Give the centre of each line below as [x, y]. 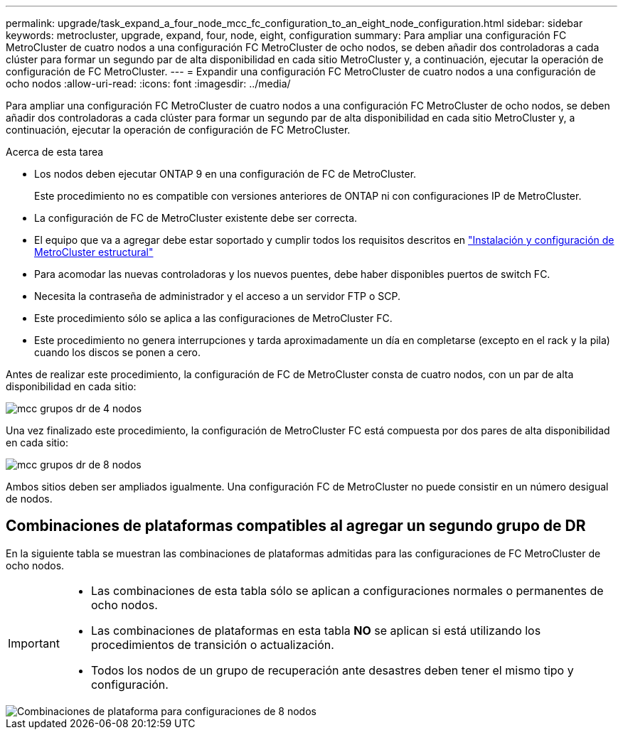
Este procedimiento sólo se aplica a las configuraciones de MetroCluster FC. [213, 318]
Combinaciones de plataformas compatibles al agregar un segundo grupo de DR [296, 526]
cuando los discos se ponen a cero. [118, 352]
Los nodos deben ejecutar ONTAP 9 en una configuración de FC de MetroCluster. [225, 174]
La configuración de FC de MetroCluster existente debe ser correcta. [196, 218]
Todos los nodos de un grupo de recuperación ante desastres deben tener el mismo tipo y [332, 670]
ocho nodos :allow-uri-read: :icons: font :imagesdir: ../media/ [148, 84]
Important [34, 643]
